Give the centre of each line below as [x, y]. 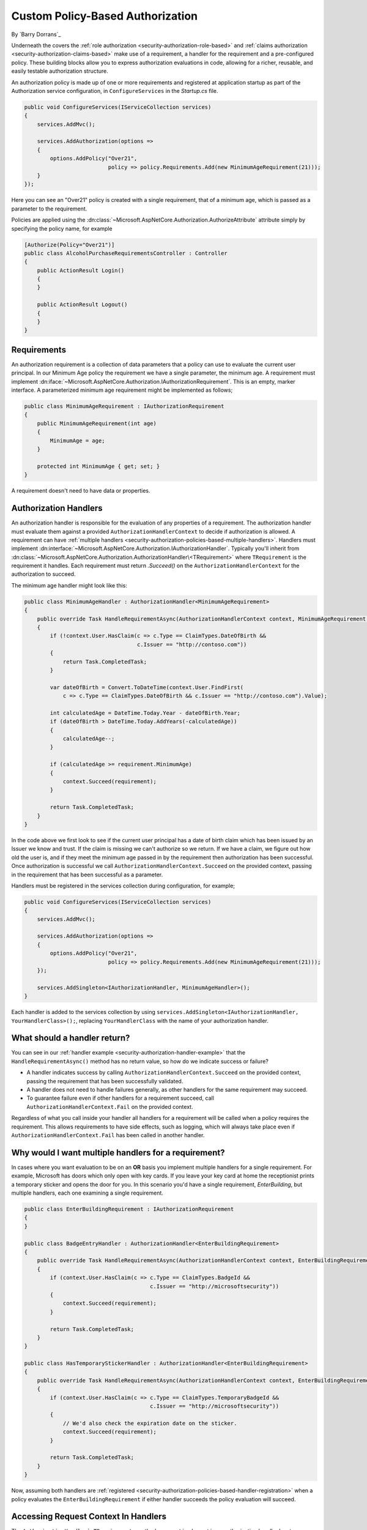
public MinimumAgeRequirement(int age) [97, 423]
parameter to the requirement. [49, 209]
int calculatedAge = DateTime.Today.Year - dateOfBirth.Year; [145, 713]
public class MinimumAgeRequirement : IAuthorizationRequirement [124, 406]
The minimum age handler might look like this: [69, 585]
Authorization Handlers [57, 508]
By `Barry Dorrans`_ [36, 34]
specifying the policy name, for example [62, 228]
